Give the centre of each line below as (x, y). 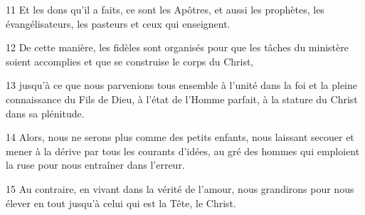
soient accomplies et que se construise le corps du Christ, (130, 61)
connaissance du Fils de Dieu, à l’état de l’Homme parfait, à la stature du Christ (182, 99)
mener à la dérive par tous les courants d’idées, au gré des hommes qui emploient (183, 151)
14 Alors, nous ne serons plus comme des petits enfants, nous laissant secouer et (180, 137)
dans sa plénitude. (45, 113)
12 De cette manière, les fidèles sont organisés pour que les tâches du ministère (177, 47)
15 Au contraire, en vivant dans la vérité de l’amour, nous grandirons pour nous (180, 188)
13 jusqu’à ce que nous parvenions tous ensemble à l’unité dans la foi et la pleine (181, 85)
